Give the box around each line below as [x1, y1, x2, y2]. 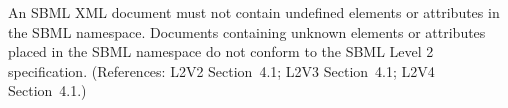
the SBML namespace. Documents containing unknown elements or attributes [8, 21, 486, 42]
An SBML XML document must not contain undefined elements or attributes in [8, 2, 500, 22]
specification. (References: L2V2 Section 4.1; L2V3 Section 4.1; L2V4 [8, 60, 435, 81]
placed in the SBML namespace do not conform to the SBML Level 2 [8, 41, 434, 62]
